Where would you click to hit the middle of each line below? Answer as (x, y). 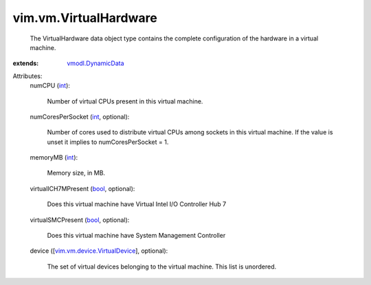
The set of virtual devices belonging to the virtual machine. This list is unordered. (162, 267)
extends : (26, 63)
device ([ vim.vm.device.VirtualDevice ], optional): (99, 251)
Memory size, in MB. (76, 173)
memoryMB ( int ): (54, 158)
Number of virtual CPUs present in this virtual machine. (125, 101)
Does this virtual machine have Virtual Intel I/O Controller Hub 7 (137, 204)
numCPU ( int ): (50, 86)
